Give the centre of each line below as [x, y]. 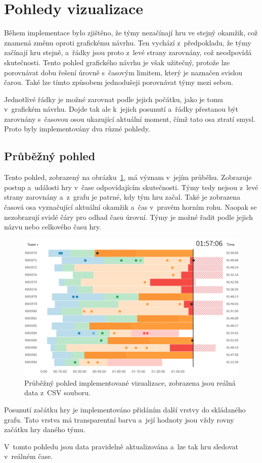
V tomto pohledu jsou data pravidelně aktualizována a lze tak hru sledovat [121, 446]
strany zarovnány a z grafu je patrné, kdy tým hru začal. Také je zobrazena [122, 197]
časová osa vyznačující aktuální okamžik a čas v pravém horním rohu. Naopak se [130, 207]
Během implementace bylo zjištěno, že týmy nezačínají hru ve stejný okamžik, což [131, 33]
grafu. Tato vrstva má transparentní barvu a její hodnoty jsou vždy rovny [119, 419]
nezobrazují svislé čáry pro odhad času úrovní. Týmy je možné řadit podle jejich [129, 217]
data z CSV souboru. [57, 392]
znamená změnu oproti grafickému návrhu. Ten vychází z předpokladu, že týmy [128, 42]
